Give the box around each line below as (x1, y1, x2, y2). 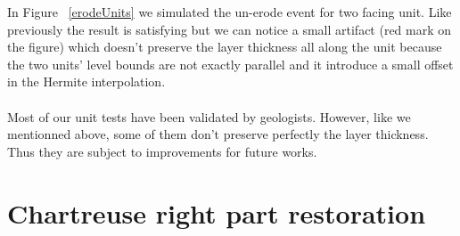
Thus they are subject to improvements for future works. (7, 142, 317, 160)
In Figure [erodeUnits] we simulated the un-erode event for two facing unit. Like (7, 3, 452, 20)
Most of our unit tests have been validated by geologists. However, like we (7, 107, 411, 126)
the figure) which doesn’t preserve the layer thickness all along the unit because (7, 37, 442, 56)
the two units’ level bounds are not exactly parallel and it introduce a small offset (7, 54, 454, 73)
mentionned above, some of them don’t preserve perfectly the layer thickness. (7, 125, 429, 143)
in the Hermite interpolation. (7, 72, 166, 91)
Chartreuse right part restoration (7, 194, 426, 231)
